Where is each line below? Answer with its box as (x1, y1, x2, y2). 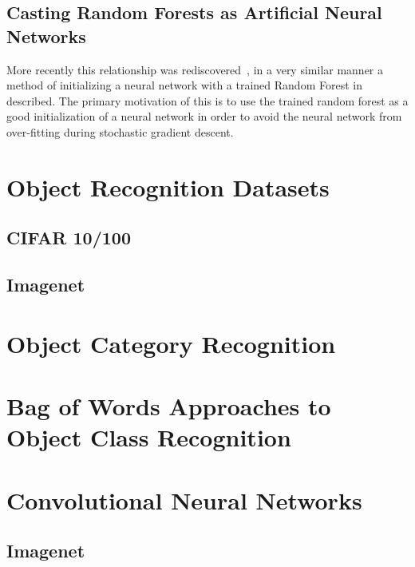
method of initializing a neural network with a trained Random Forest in (6, 77, 362, 93)
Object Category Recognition (6, 327, 336, 359)
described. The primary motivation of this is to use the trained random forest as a (6, 92, 409, 109)
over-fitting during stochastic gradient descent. (6, 123, 234, 140)
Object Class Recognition (6, 421, 291, 454)
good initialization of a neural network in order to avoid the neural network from (6, 108, 402, 125)
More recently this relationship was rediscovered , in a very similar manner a (6, 61, 384, 77)
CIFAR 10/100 (6, 225, 131, 250)
